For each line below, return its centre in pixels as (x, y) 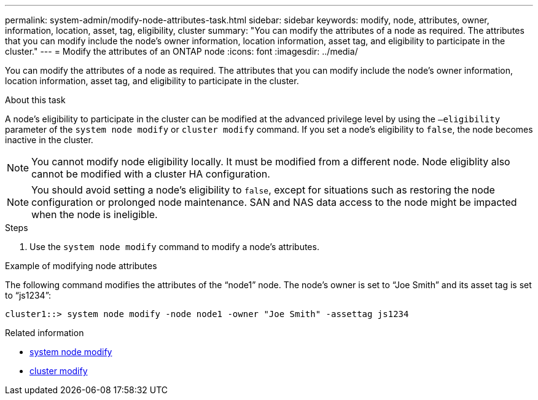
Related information (45, 333)
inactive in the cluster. (49, 140)
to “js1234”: (28, 295)
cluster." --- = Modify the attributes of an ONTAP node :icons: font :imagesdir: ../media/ (181, 51)
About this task (35, 100)
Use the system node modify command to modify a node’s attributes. (174, 247)
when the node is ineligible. (95, 214)
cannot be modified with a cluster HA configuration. (151, 174)
